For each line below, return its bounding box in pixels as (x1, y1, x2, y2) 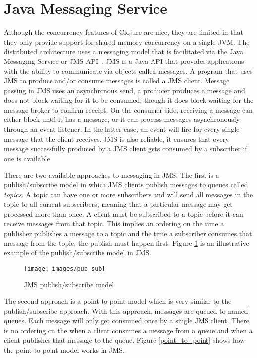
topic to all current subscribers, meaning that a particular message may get (4, 199, 233, 209)
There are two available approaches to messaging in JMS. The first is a (4, 170, 219, 180)
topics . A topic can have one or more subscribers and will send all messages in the (4, 189, 253, 199)
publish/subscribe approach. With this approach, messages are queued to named (4, 305, 248, 316)
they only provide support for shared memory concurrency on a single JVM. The (4, 36, 250, 47)
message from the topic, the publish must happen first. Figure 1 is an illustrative (4, 238, 249, 248)
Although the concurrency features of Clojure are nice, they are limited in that (4, 27, 243, 37)
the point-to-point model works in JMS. (4, 345, 125, 355)
